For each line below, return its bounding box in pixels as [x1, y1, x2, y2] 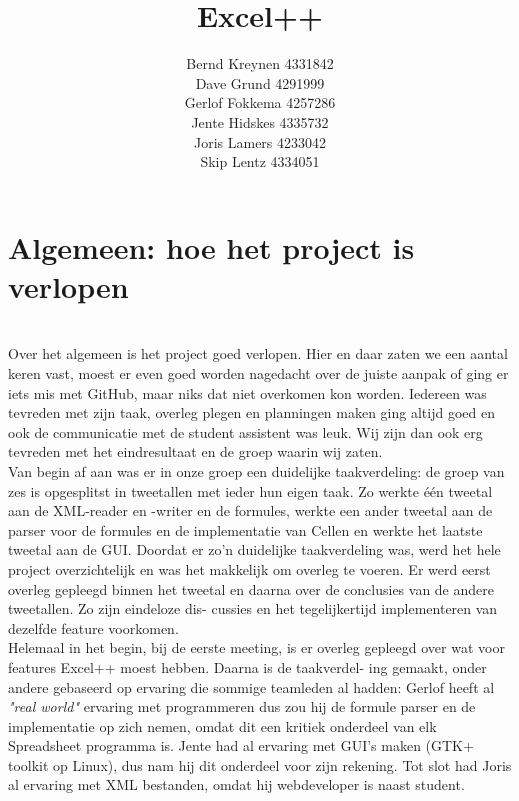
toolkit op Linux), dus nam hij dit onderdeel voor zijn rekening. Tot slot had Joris [8, 754, 512, 775]
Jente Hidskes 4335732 [191, 111, 329, 132]
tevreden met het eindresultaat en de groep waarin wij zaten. [8, 441, 383, 462]
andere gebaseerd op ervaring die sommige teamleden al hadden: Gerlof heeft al [8, 676, 495, 697]
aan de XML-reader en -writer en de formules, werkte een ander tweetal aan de [8, 500, 493, 521]
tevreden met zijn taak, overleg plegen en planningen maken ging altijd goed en [8, 402, 495, 423]
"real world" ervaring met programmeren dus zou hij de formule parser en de [8, 696, 476, 717]
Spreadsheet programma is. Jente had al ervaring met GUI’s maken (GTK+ [8, 735, 474, 756]
